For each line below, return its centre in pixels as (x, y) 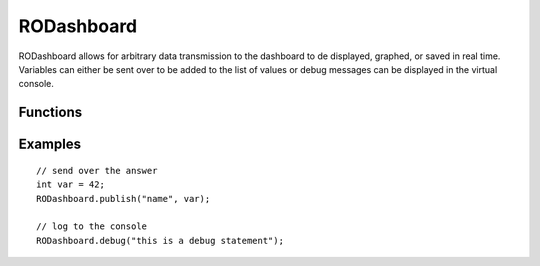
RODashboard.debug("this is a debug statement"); (160, 240)
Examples (50, 144)
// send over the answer (97, 170)
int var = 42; (70, 184)
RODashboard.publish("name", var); (123, 198)
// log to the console (92, 226)
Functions (50, 112)
